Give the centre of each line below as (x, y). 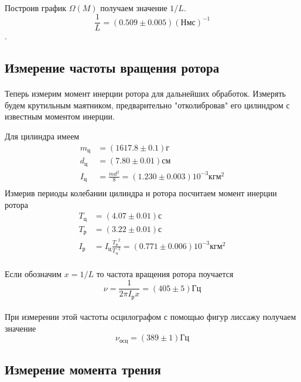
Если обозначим (33, 273)
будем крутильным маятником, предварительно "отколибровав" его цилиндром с (147, 105)
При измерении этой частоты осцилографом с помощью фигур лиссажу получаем (150, 317)
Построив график (36, 7)
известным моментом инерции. (60, 116)
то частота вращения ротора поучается (165, 273)
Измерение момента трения (83, 369)
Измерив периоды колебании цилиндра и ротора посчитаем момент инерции (141, 193)
